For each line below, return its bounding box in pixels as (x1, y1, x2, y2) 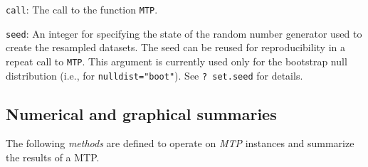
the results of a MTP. (6, 150, 100, 165)
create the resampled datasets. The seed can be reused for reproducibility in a (6, 40, 345, 55)
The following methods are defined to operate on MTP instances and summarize (6, 136, 354, 151)
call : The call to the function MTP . (6, 2, 158, 16)
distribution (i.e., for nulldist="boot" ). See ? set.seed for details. (6, 68, 303, 82)
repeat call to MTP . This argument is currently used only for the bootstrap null (6, 53, 347, 68)
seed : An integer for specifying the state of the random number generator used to (6, 26, 362, 41)
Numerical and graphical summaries (6, 102, 277, 124)
